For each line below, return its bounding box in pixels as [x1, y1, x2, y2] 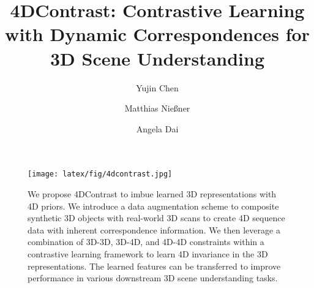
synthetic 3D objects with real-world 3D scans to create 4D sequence [28, 211, 285, 224]
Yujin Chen [136, 81, 179, 94]
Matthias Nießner [124, 102, 190, 115]
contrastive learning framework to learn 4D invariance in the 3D [28, 247, 268, 260]
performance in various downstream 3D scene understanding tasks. [28, 271, 278, 284]
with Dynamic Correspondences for [5, 21, 310, 47]
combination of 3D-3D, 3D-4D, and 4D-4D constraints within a [28, 235, 264, 248]
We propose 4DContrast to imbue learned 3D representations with [28, 187, 277, 200]
